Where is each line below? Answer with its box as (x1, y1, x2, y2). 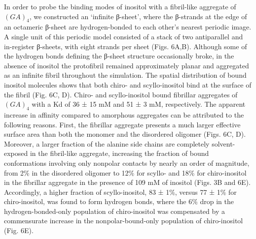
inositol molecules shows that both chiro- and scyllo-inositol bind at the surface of (4, 79, 252, 90)
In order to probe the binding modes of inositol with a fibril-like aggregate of (4, 1, 236, 11)
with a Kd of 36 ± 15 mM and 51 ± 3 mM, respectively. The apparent (32, 99, 246, 109)
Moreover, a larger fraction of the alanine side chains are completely (4, 138, 210, 149)
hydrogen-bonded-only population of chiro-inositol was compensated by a (4, 206, 225, 216)
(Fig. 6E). (4, 225, 34, 236)
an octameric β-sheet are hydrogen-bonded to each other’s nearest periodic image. (4, 22, 252, 32)
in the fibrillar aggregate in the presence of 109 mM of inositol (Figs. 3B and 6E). (4, 177, 251, 187)
